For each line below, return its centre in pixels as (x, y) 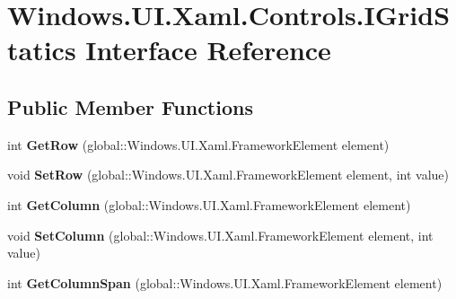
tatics (42, 50)
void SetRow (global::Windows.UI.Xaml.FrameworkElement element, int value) (228, 175)
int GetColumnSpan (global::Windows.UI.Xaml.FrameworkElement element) (225, 282)
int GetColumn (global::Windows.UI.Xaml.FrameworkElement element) (209, 204)
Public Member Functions (130, 106)
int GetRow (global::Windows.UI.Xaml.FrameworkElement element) (198, 144)
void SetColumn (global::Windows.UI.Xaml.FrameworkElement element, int (220, 235)
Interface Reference (208, 50)
